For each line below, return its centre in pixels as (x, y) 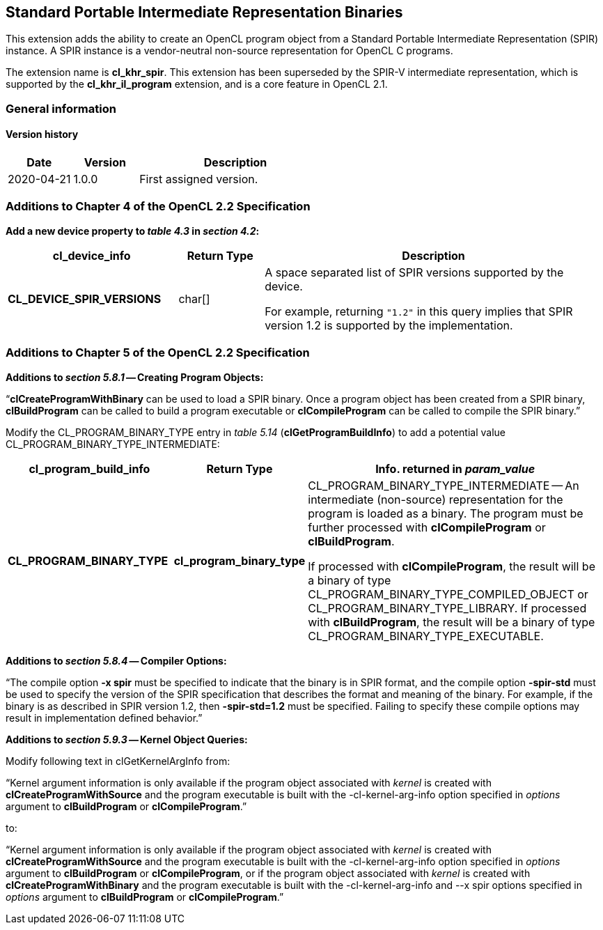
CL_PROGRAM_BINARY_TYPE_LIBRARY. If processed (447, 608)
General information (61, 108)
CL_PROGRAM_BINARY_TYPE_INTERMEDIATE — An (444, 485)
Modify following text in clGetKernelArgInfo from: (118, 761)
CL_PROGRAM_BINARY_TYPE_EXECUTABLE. (426, 636)
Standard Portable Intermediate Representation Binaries (204, 12)
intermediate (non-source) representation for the (436, 499)
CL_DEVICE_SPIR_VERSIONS (85, 299)
